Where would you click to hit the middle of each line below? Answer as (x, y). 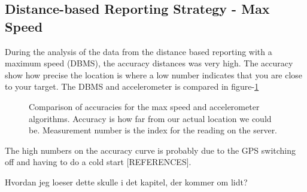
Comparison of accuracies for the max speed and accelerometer (144, 106)
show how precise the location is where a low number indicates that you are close (154, 74)
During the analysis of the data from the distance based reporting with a (139, 51)
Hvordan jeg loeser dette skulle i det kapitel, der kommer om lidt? (126, 182)
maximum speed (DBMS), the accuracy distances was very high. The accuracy (149, 63)
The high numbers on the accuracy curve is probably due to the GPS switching (151, 150)
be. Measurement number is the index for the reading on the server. (153, 130)
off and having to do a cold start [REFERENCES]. (98, 162)
